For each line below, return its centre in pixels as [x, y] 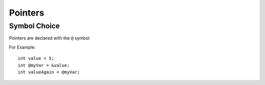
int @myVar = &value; [44, 65]
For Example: [22, 47]
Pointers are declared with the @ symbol [49, 38]
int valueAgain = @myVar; [49, 72]
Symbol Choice [34, 26]
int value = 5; [36, 58]
